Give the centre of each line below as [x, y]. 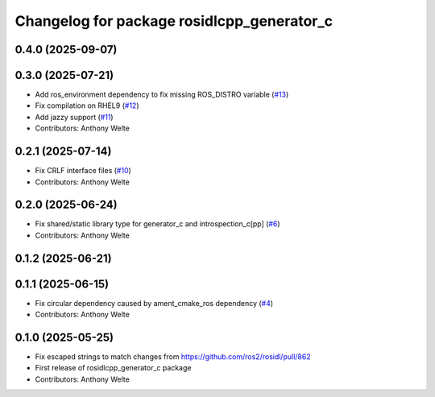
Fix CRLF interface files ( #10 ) [83, 171]
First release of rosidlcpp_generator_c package [113, 368]
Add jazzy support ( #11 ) [74, 117]
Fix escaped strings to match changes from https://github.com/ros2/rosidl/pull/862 [173, 357]
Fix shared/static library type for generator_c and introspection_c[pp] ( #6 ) [158, 224]
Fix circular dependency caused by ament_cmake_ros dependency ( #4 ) [154, 303]
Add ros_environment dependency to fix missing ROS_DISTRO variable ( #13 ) [162, 95]
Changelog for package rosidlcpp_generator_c [174, 21]
